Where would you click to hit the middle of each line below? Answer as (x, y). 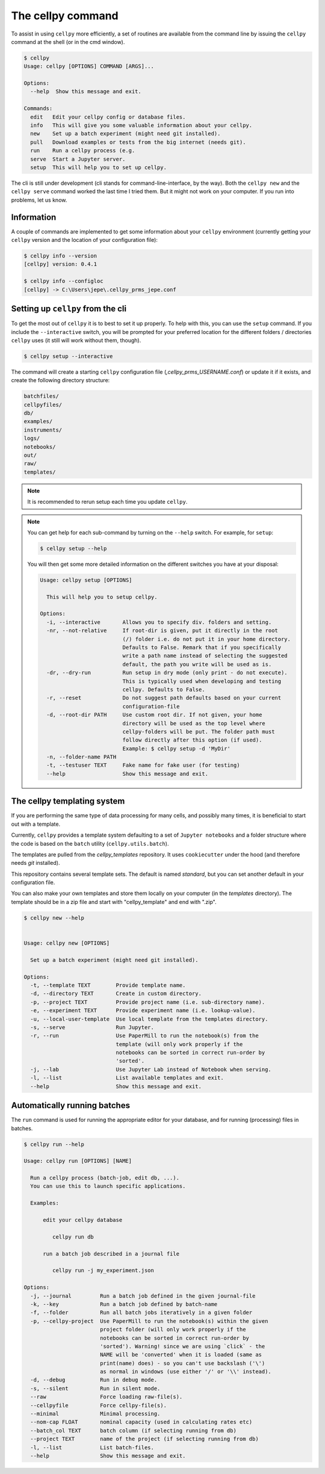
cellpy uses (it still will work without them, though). (76, 340)
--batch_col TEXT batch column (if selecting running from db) (134, 1430)
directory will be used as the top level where (194, 723)
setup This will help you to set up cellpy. (98, 168)
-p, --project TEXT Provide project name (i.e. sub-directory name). (148, 1002)
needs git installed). (36, 863)
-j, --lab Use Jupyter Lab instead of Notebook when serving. (151, 1069)
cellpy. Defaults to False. (164, 689)
